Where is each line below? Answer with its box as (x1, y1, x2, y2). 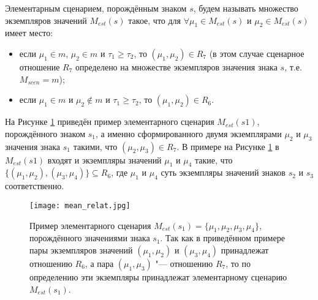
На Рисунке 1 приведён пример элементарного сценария (5, 115, 214, 128)
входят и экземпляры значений (47, 153, 162, 166)
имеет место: (5, 26, 53, 39)
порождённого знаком (5, 127, 86, 140)
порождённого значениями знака (29, 231, 150, 244)
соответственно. (5, 179, 64, 192)
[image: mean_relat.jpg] (29, 201, 131, 210)
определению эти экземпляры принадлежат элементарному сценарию (29, 271, 287, 283)
